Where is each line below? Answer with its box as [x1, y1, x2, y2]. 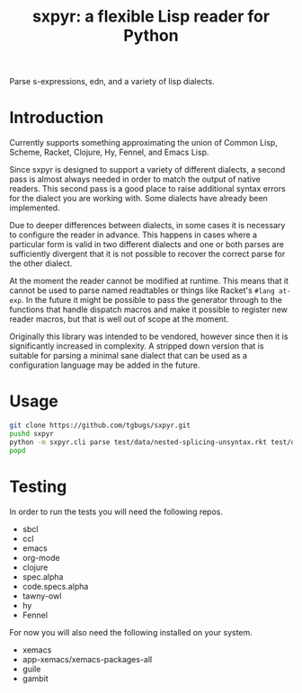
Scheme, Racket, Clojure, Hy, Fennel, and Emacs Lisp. [9, 147, 209, 158]
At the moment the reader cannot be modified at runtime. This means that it [9, 276, 289, 287]
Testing [9, 476, 67, 496]
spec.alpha [22, 571, 64, 582]
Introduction [9, 108, 104, 128]
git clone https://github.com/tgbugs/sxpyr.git [9, 421, 191, 431]
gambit [22, 672, 49, 684]
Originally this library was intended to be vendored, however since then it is [9, 331, 289, 342]
